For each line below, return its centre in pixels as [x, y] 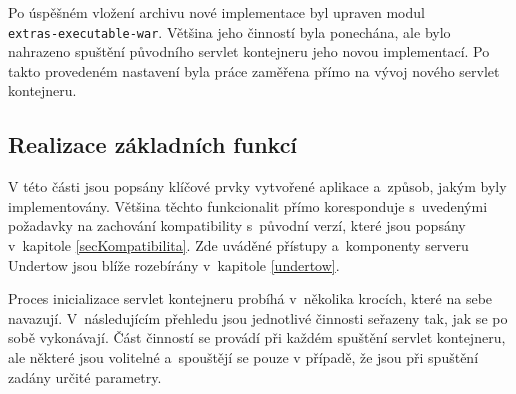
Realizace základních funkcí [153, 144]
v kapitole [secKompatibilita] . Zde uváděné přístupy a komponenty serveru [238, 245]
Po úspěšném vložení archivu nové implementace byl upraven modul [216, 12]
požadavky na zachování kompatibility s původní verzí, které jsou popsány [237, 225]
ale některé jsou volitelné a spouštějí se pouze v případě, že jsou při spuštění [243, 356]
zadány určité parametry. [85, 376]
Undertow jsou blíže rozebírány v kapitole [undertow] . [174, 264]
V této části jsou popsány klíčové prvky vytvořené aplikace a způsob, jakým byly [257, 186]
